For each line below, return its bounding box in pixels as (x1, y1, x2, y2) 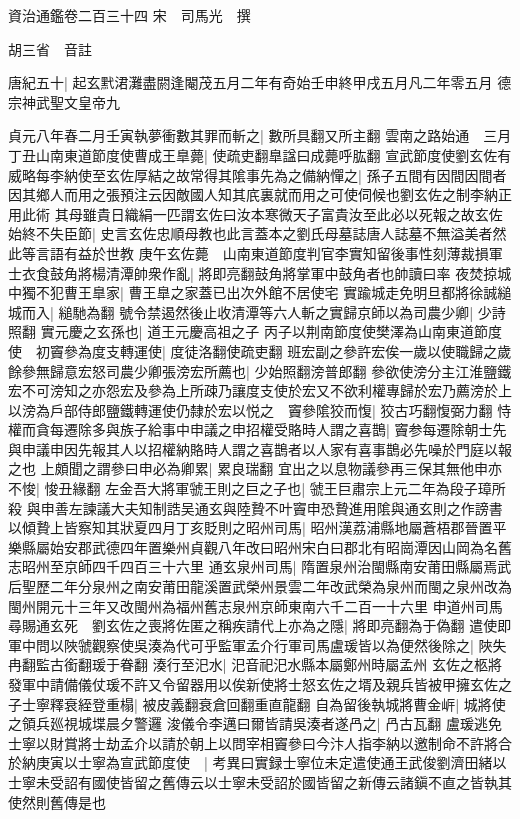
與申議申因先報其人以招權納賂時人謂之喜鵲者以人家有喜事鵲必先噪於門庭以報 (8, 438, 512, 459)
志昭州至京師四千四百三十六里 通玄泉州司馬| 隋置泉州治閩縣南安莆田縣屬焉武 (8, 556, 512, 577)
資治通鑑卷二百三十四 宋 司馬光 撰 (8, 5, 251, 25)
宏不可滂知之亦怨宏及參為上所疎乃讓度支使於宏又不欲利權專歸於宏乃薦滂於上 (8, 380, 512, 401)
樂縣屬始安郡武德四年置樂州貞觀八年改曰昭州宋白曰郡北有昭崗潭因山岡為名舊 (8, 536, 512, 557)
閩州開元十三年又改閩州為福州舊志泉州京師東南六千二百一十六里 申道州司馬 (8, 595, 503, 616)
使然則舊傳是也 (8, 791, 106, 812)
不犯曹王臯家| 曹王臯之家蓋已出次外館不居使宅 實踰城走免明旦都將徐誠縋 (35, 282, 512, 303)
